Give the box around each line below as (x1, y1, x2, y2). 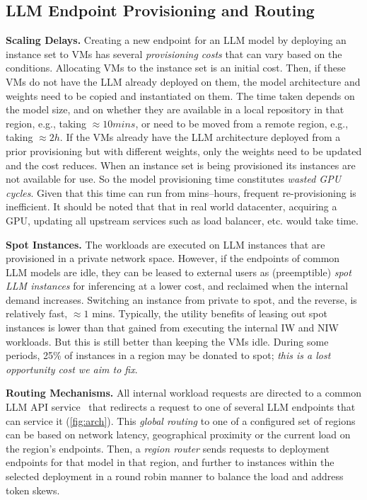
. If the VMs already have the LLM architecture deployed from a (59, 130, 341, 144)
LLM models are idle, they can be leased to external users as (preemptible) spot (6, 264, 351, 279)
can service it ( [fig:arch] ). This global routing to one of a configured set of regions (6, 413, 356, 428)
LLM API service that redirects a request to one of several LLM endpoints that (6, 399, 356, 414)
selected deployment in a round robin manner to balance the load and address (6, 469, 344, 484)
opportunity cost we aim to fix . (6, 361, 138, 376)
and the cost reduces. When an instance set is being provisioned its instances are (6, 157, 356, 172)
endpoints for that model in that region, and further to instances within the (6, 455, 334, 470)
